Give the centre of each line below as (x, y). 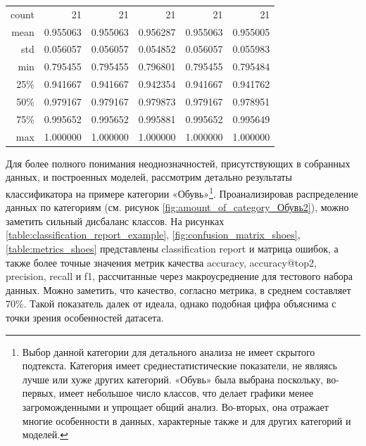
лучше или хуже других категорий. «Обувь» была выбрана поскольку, (173, 379)
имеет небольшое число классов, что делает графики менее (187, 393)
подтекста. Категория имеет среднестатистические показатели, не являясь (179, 365)
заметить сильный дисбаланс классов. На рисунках (115, 221)
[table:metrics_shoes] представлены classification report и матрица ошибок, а (172, 248)
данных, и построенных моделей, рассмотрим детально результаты (149, 177)
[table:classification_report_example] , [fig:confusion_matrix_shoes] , (153, 235)
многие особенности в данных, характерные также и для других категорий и (187, 420)
